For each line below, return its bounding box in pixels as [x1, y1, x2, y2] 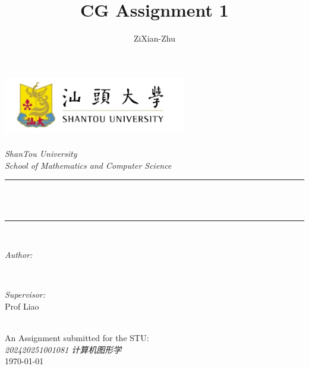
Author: [5, 248, 33, 261]
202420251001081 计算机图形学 [5, 343, 122, 355]
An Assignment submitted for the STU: [5, 332, 149, 344]
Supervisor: [5, 288, 45, 301]
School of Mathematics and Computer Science [5, 159, 172, 171]
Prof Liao [5, 299, 39, 312]
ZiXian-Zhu [133, 32, 175, 45]
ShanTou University [5, 147, 77, 160]
